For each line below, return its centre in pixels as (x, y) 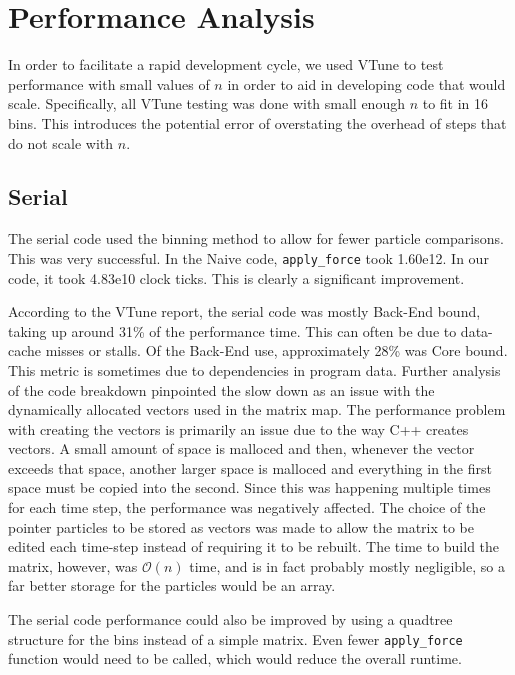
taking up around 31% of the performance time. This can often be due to (232, 330)
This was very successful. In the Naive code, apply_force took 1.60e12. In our (248, 257)
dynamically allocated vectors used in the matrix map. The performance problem (257, 409)
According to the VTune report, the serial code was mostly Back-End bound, (244, 311)
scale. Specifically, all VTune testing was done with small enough (206, 103)
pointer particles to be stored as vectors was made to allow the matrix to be (241, 526)
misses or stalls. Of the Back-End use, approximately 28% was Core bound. (276, 350)
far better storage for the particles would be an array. (172, 585)
